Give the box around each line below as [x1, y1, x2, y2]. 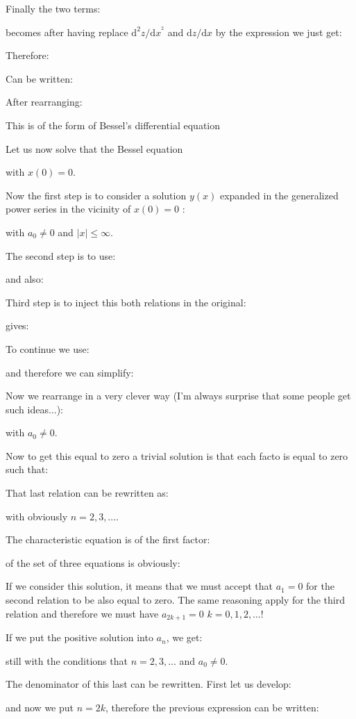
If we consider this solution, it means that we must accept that [6, 579, 273, 593]
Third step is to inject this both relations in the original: [6, 295, 246, 309]
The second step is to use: [6, 248, 116, 263]
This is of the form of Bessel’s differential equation [6, 117, 221, 132]
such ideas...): [6, 402, 63, 416]
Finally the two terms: [6, 1, 101, 15]
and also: [6, 272, 44, 286]
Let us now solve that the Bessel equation [6, 141, 183, 156]
